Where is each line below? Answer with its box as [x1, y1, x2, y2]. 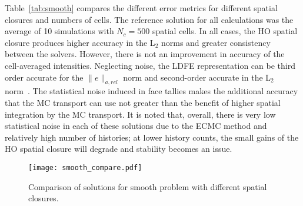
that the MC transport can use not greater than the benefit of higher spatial [5, 96, 281, 108]
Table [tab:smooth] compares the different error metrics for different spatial [5, 2, 278, 14]
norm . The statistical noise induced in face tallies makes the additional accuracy [5, 85, 298, 97]
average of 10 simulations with [5, 25, 114, 37]
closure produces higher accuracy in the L [5, 36, 155, 48]
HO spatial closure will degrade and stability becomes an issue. [5, 142, 232, 155]
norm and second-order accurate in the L [123, 71, 271, 83]
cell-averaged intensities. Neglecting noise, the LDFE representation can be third [5, 59, 295, 71]
